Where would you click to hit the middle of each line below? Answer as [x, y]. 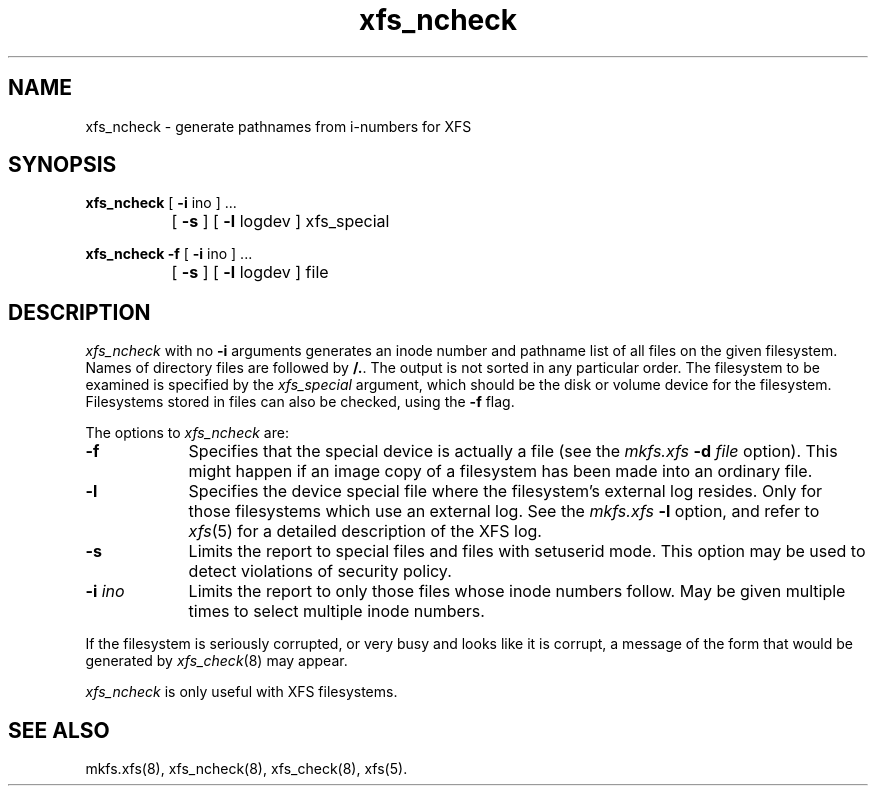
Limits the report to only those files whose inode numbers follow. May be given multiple [517, 591]
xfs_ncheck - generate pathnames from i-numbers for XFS [278, 126]
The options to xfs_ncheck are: [187, 433]
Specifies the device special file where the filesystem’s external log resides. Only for [505, 491]
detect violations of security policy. [320, 571]
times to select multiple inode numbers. [336, 611]
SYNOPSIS [62, 165]
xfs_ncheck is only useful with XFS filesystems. [241, 692]
